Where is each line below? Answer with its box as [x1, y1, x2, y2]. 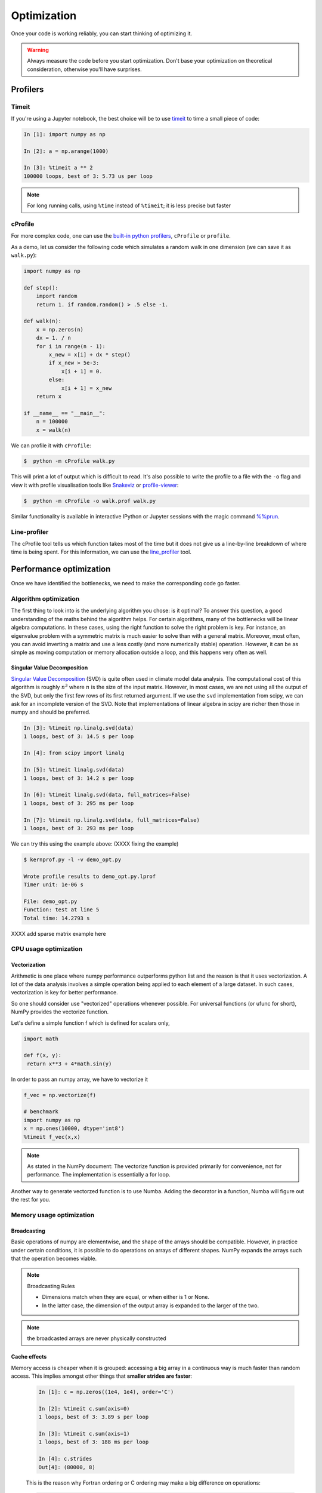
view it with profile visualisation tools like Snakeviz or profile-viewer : [11, 481, 179, 489]
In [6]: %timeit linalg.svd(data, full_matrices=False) [23, 791, 191, 798]
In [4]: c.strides [38, 1455, 92, 1463]
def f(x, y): [23, 1052, 62, 1059]
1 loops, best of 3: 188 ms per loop [38, 1439, 149, 1445]
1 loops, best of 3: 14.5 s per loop [23, 733, 134, 740]
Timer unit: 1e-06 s [23, 881, 83, 888]
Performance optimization [11, 564, 111, 575]
